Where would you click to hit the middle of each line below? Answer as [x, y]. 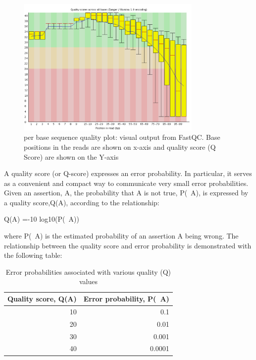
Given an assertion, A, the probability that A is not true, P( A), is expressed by [126, 193]
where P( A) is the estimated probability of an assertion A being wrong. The [121, 236]
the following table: [33, 255]
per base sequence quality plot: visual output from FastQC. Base [122, 137]
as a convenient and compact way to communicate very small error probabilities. [126, 183]
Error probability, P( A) [126, 299]
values [88, 281]
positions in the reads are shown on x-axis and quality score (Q [120, 147]
